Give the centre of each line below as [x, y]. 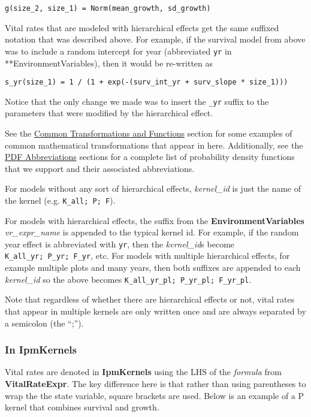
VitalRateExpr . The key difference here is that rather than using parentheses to [155, 383]
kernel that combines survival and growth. [82, 407]
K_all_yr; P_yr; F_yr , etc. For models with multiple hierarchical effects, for [147, 256]
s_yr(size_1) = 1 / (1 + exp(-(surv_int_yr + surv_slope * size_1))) [147, 82]
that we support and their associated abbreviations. [100, 168]
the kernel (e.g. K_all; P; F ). [60, 200]
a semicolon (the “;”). [44, 323]
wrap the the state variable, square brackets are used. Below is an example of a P [155, 395]
